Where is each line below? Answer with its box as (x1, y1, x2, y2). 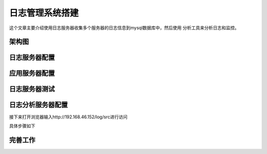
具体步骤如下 (9, 123, 36, 129)
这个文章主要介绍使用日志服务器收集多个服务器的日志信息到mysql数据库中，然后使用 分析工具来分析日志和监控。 (9, 25, 239, 31)
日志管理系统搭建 (9, 7, 79, 18)
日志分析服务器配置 (9, 101, 68, 109)
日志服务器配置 (9, 53, 55, 62)
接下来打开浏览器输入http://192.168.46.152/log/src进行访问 (9, 114, 128, 120)
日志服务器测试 (9, 85, 55, 94)
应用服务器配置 (9, 69, 55, 78)
